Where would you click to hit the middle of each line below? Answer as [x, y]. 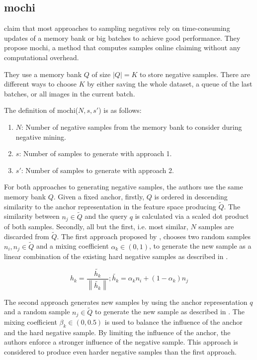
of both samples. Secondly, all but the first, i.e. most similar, [96, 226]
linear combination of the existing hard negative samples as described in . [116, 256]
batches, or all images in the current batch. [70, 93]
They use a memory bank [43, 74]
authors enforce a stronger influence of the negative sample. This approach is [121, 342]
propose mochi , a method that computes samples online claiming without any [122, 47]
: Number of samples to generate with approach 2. [97, 170]
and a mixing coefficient [72, 246]
